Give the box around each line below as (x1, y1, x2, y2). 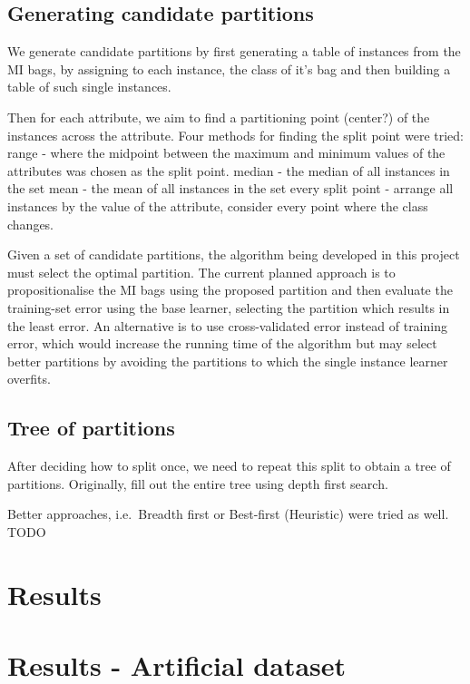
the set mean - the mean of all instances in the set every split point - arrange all (7, 179, 454, 198)
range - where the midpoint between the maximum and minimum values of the (7, 143, 446, 162)
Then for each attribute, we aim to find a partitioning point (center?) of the (7, 107, 430, 126)
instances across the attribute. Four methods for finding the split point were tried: (7, 125, 464, 144)
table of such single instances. (7, 77, 171, 96)
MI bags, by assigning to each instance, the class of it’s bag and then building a (7, 59, 451, 78)
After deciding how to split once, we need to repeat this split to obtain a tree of (7, 456, 451, 475)
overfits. (7, 369, 51, 388)
